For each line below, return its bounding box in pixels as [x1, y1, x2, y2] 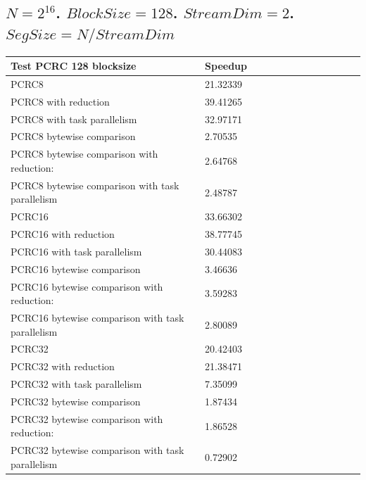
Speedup [205, 58, 247, 73]
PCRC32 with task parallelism [11, 377, 142, 391]
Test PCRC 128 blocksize [11, 58, 137, 73]
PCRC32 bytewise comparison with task [11, 443, 184, 457]
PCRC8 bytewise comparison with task [11, 177, 179, 192]
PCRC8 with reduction [11, 94, 110, 108]
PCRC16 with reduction [11, 227, 115, 241]
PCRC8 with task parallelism [11, 111, 137, 126]
